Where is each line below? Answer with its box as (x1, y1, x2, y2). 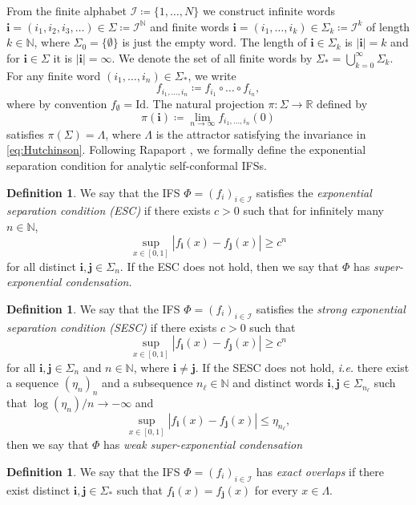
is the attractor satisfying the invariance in (155, 125, 366, 142)
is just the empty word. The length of (122, 34, 307, 50)
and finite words (150, 18, 229, 34)
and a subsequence (102, 374, 193, 391)
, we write (188, 67, 236, 83)
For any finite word (6, 67, 101, 83)
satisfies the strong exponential (256, 301, 406, 317)
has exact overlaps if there (256, 463, 385, 479)
